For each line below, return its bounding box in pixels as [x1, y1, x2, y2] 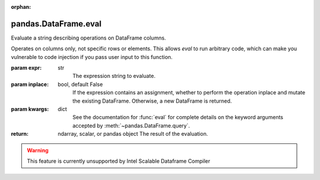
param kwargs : [11, 106, 49, 113]
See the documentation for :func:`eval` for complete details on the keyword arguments [72, 114, 284, 121]
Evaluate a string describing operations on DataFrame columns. [11, 34, 166, 41]
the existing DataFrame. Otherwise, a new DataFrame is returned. [72, 97, 232, 104]
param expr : [11, 64, 42, 71]
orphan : [11, 4, 31, 10]
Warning [27, 146, 49, 153]
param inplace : [11, 80, 49, 88]
